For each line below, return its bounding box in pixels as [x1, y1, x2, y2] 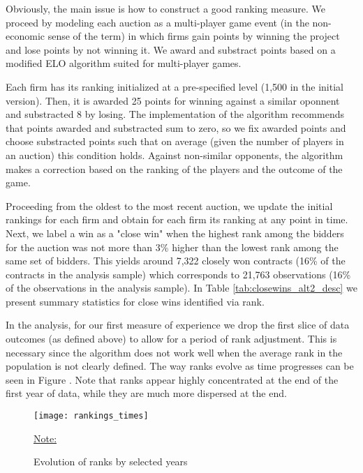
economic [6, 29, 45, 43]
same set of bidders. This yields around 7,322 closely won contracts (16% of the [6, 253, 346, 268]
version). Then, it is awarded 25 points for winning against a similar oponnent [6, 93, 340, 107]
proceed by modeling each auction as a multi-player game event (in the [6, 15, 309, 29]
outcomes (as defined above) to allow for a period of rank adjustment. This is [6, 331, 337, 346]
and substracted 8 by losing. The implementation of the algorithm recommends [6, 107, 344, 121]
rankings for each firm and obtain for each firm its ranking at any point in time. [6, 212, 348, 227]
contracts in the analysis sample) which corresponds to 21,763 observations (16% [6, 266, 351, 281]
